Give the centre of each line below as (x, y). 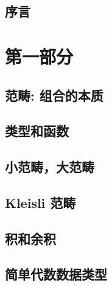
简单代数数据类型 (56, 274)
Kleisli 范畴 (40, 202)
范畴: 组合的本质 (54, 95)
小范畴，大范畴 (50, 167)
